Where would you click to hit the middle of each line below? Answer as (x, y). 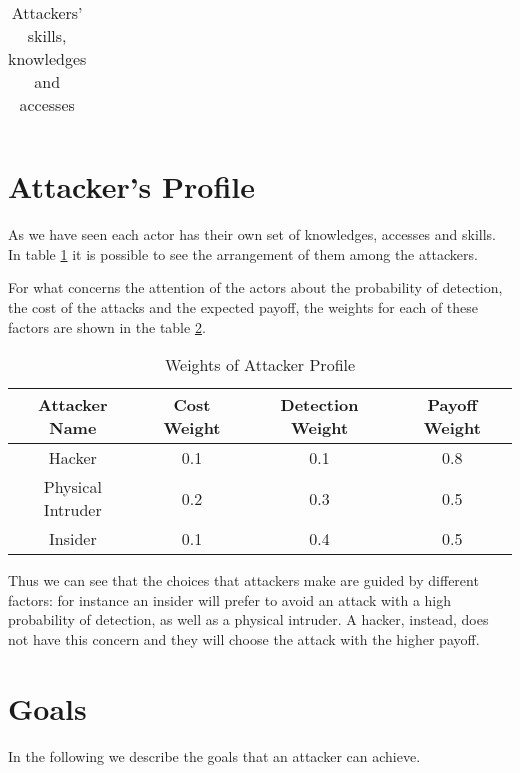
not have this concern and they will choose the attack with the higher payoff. (244, 638)
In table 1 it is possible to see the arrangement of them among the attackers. (243, 253)
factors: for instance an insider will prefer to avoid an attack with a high (230, 599)
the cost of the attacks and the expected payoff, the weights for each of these (243, 306)
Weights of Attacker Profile (260, 365)
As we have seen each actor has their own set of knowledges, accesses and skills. (252, 234)
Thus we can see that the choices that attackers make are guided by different (243, 580)
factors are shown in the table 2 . (107, 326)
